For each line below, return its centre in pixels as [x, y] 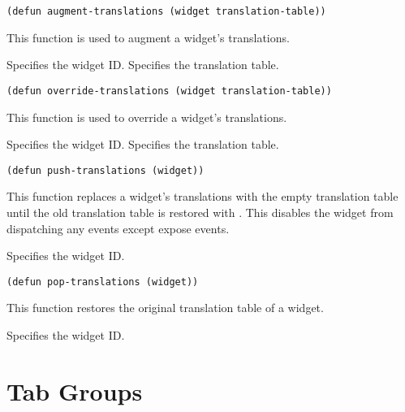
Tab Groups [75, 390]
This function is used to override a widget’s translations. [147, 117]
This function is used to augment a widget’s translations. [148, 37]
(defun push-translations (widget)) [106, 170]
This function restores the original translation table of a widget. [165, 308]
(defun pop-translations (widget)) [103, 282]
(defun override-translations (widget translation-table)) [169, 91]
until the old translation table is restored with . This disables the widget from [200, 212]
